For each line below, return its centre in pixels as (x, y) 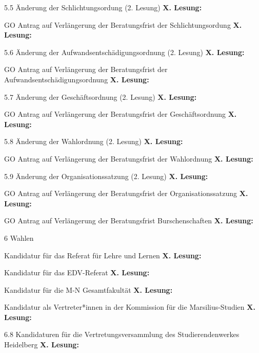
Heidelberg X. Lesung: (42, 345)
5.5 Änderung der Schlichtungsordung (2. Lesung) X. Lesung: (103, 7)
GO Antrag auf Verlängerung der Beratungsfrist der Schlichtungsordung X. (123, 24)
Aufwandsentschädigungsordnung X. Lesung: (77, 79)
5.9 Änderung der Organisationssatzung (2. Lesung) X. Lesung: (106, 176)
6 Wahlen (19, 237)
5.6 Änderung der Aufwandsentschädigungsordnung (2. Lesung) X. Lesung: (124, 52)
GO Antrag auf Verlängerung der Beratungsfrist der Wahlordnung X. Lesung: (129, 158)
